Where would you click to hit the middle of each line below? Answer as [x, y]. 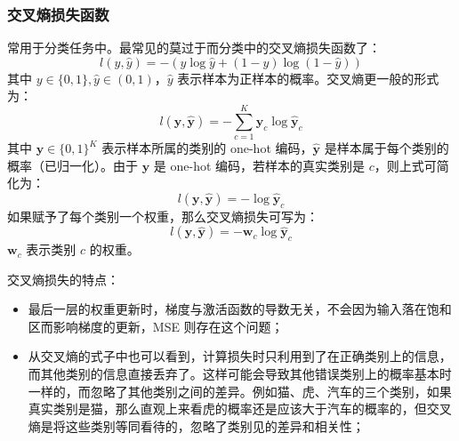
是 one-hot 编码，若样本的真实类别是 [259, 165]
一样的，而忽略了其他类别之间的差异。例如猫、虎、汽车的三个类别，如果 [240, 391]
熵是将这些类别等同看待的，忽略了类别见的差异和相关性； [196, 425]
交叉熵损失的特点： [63, 279]
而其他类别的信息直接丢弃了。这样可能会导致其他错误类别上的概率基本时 [240, 374]
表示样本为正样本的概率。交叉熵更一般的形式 [308, 78]
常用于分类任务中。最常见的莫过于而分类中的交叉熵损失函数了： [194, 48]
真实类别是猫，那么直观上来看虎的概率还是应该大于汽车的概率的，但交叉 [240, 409]
